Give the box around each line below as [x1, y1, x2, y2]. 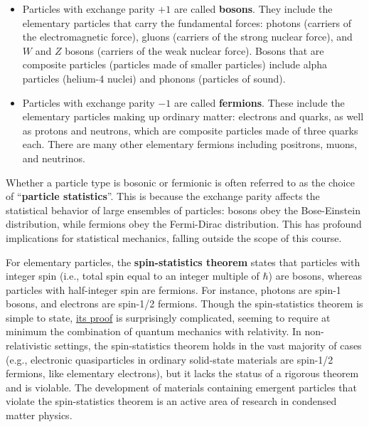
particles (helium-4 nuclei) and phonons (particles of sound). [22, 70, 286, 85]
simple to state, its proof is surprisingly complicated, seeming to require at [6, 310, 331, 325]
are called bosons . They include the [173, 1, 333, 16]
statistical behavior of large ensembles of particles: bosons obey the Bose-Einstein [6, 202, 360, 217]
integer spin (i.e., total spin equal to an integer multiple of [6, 268, 260, 283]
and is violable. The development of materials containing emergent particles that [6, 379, 357, 394]
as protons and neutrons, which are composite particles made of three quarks [22, 122, 358, 137]
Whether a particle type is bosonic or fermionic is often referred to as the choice [6, 174, 355, 189]
